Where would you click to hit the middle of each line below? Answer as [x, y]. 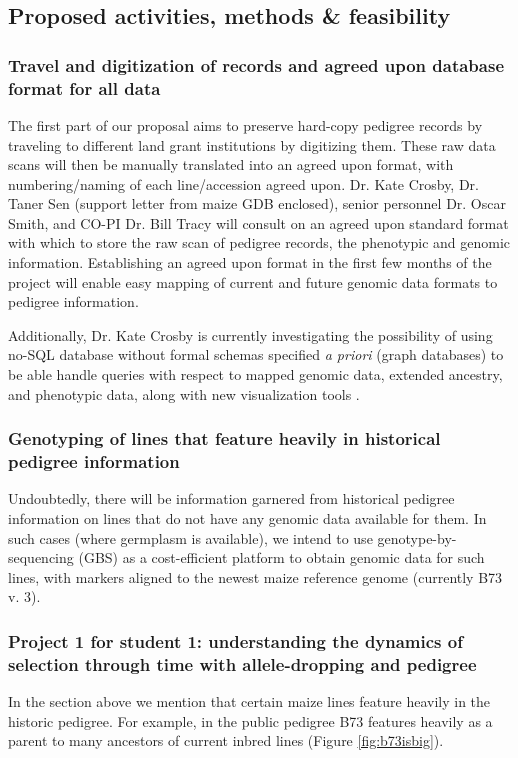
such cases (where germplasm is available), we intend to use [190, 537]
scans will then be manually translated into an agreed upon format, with [231, 164]
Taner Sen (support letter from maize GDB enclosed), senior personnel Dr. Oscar [257, 203]
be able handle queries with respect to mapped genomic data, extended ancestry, [255, 374]
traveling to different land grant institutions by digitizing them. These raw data [252, 144]
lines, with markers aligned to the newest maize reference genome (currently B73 [255, 576]
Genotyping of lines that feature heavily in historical [224, 438]
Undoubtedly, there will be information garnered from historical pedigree [231, 498]
